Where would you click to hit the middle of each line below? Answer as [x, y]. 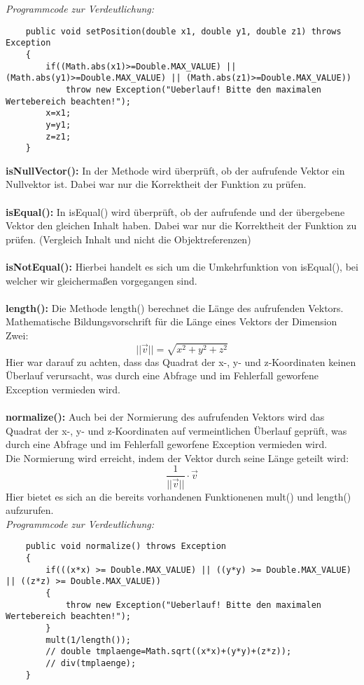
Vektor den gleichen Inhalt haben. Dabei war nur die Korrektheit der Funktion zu [181, 225]
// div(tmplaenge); [91, 663]
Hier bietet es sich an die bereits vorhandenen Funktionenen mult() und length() [178, 496]
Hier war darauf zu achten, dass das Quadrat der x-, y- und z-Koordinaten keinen [181, 361]
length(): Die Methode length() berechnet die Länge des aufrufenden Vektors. [175, 307]
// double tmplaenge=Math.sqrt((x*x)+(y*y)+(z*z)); [169, 652]
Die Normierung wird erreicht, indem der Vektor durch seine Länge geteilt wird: [177, 457]
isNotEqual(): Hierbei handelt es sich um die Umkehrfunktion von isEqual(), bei [182, 266]
